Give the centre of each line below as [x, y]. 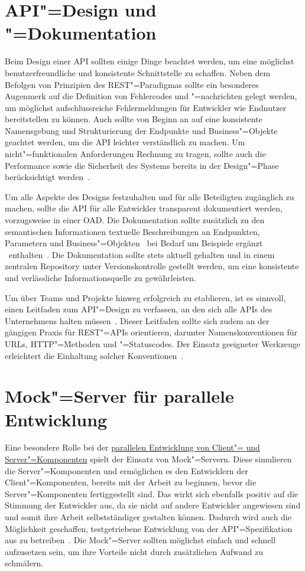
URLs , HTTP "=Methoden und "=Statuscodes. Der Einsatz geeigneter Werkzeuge [152, 343]
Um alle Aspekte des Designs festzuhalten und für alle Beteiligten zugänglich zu [150, 196]
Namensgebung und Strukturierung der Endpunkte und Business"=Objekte [141, 130]
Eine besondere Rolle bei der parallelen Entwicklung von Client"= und [132, 447]
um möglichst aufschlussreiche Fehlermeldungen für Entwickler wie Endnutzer [146, 107]
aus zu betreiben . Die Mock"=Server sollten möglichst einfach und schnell [140, 540]
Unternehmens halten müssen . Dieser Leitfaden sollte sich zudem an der [137, 320]
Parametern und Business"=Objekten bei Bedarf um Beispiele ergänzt [134, 243]
